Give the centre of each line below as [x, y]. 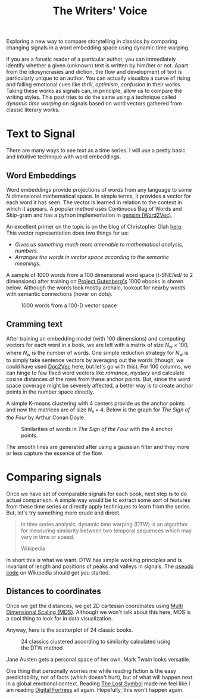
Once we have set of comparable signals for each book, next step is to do [97, 494]
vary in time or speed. [48, 537]
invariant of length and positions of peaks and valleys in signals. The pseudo [100, 566]
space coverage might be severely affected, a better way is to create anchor [100, 386]
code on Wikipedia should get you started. [58, 573]
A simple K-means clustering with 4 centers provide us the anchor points [96, 404]
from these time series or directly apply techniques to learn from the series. [99, 507]
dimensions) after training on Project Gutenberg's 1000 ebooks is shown [95, 281]
